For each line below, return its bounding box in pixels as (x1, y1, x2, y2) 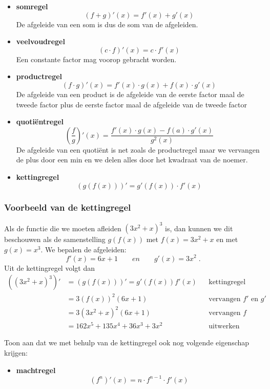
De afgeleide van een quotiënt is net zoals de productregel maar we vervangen (16, 144, 260, 155)
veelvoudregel (16, 36, 65, 47)
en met (216, 234, 238, 245)
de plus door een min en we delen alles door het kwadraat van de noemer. (16, 154, 248, 165)
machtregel (16, 364, 56, 375)
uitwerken (209, 323, 240, 330)
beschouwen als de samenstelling (4, 234, 106, 245)
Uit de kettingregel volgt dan (4, 262, 95, 273)
